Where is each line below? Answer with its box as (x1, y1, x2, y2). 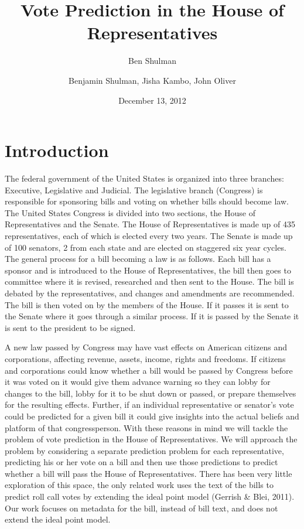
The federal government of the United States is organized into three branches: (5, 172, 284, 185)
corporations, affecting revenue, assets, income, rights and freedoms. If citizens (5, 352, 286, 364)
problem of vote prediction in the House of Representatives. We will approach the (5, 433, 298, 445)
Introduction (5, 138, 109, 162)
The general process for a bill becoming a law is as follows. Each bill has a (5, 252, 271, 265)
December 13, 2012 (118, 94, 186, 106)
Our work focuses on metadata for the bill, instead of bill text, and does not (5, 501, 278, 514)
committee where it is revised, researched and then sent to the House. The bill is (5, 275, 294, 288)
